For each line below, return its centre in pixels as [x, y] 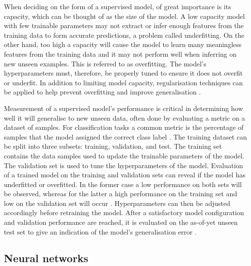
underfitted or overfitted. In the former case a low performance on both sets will [123, 184]
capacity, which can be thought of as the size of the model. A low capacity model [125, 16]
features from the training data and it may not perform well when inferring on [120, 54]
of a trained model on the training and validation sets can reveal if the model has [125, 175]
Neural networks [46, 258]
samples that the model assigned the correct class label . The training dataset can [125, 136]
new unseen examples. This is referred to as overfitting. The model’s [105, 63]
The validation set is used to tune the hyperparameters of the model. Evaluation [124, 165]
